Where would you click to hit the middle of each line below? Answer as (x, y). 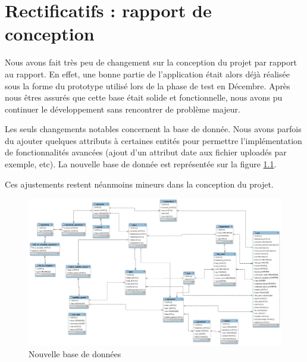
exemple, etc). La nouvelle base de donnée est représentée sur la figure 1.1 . (141, 164)
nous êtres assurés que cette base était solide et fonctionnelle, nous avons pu (144, 97)
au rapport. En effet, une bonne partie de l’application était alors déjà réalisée (147, 74)
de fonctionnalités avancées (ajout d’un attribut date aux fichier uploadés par (146, 152)
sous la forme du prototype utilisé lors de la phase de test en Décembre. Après (148, 85)
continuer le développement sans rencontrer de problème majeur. (123, 109)
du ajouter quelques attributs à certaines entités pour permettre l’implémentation (153, 140)
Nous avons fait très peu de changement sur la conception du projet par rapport (151, 62)
